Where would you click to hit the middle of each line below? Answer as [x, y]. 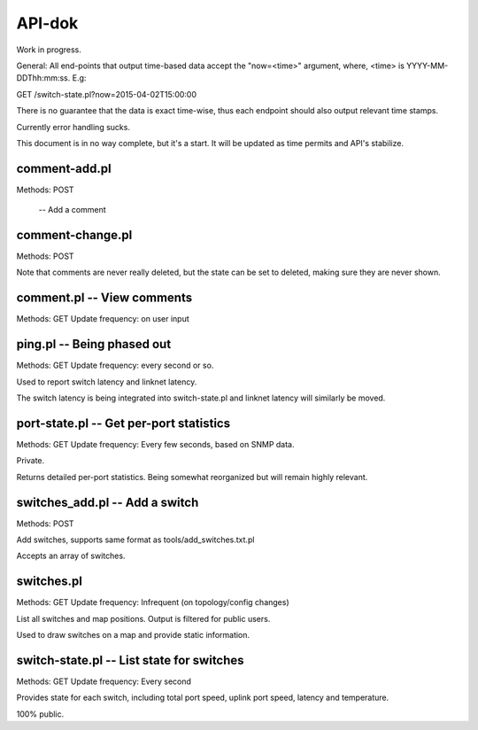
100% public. [40, 714]
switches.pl [50, 582]
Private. [31, 461]
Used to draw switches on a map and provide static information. [133, 635]
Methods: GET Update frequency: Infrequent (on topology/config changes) [153, 602]
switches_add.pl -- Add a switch [108, 502]
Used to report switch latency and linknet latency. [107, 382]
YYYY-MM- [427, 66]
